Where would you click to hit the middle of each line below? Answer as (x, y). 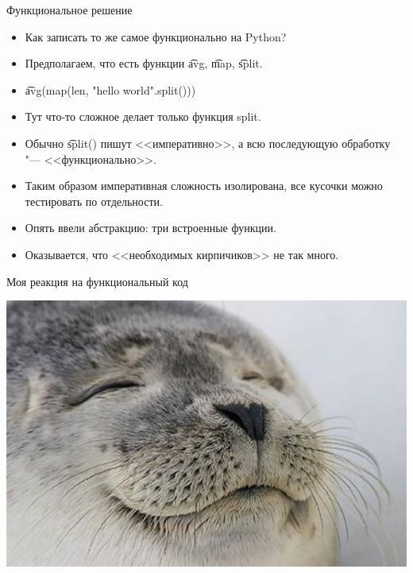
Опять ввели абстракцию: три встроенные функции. (151, 228)
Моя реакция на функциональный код (97, 281)
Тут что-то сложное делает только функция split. (143, 116)
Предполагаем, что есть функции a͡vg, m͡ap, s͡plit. (144, 63)
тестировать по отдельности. (94, 201)
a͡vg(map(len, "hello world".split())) (110, 89)
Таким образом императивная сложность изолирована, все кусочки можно (204, 186)
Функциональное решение (69, 10)
